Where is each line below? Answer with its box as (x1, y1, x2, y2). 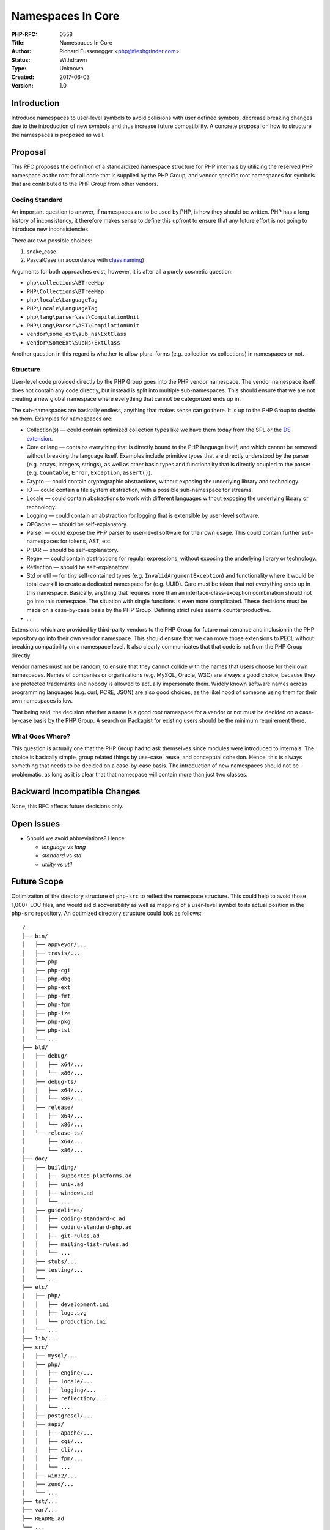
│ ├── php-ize (22, 1010, 71, 1017)
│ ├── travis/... (22, 949, 81, 957)
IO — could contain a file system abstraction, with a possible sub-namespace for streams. (26, 487, 254, 494)
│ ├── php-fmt (22, 992, 71, 999)
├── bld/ (22, 1044, 48, 1051)
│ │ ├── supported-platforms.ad (22, 1172, 132, 1179)
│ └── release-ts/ (22, 1130, 84, 1136)
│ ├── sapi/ (22, 1420, 64, 1428)
